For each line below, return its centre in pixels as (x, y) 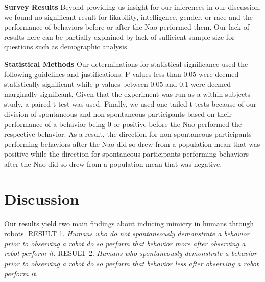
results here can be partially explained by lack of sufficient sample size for (119, 36)
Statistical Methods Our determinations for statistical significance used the (126, 63)
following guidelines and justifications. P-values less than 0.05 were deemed (122, 74)
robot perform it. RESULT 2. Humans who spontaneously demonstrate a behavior (130, 253)
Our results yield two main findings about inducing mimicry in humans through (129, 223)
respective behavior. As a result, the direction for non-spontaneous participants (128, 134)
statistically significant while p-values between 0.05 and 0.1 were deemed (118, 84)
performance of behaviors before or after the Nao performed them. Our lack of (127, 27)
